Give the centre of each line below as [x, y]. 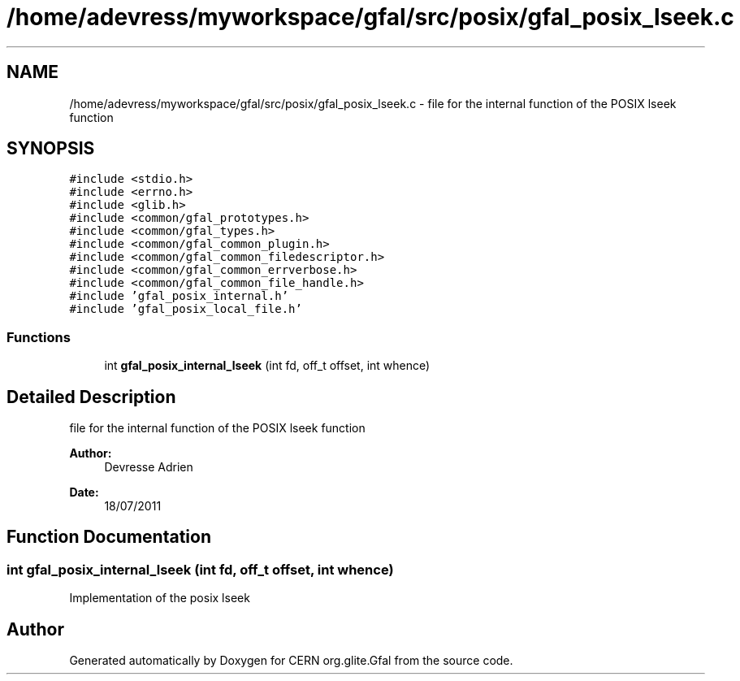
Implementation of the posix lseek [160, 598]
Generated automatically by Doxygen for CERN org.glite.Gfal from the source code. [291, 661]
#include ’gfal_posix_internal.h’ [179, 296]
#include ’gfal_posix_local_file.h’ [186, 309]
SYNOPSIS [51, 149]
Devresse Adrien [149, 467]
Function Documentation [109, 537]
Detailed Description [91, 397]
